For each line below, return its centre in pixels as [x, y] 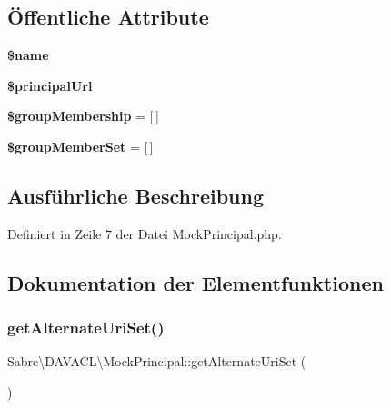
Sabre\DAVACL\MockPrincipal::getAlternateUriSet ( [157, 361]
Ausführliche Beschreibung [135, 195]
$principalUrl [50, 85]
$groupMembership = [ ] [83, 116]
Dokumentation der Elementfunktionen [195, 282]
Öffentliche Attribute [108, 17]
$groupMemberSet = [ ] [80, 146]
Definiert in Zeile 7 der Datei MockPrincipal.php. [145, 233]
